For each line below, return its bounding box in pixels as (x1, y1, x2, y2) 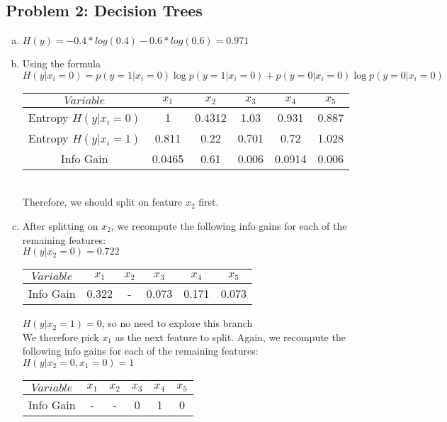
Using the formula (22, 56, 101, 71)
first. (198, 194, 219, 209)
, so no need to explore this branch (101, 316, 253, 331)
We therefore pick (22, 329, 99, 344)
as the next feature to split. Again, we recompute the (115, 329, 346, 344)
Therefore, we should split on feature (22, 194, 183, 209)
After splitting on (22, 218, 98, 233)
